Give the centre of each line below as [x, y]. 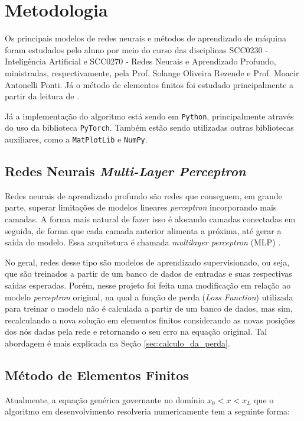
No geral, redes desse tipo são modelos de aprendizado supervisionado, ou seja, [147, 262]
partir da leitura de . [42, 96]
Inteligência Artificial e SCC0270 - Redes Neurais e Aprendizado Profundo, [140, 61]
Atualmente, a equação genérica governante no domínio [105, 399]
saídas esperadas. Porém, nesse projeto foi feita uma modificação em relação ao [148, 285]
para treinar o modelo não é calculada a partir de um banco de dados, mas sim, [149, 308]
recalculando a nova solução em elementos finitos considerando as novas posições [150, 320]
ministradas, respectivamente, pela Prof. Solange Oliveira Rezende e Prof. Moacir [152, 72]
